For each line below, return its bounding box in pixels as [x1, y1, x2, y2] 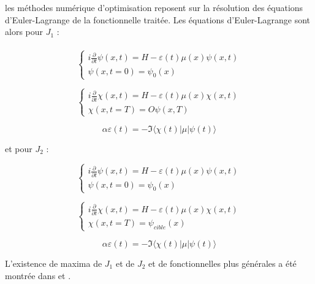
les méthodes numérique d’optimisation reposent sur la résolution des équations [5, 1, 303, 13]
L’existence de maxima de [5, 256, 102, 269]
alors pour [5, 25, 44, 38]
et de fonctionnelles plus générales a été [148, 256, 297, 269]
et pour [5, 142, 32, 155]
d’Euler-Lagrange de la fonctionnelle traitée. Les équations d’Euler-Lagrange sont [5, 13, 311, 26]
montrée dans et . [5, 269, 71, 282]
